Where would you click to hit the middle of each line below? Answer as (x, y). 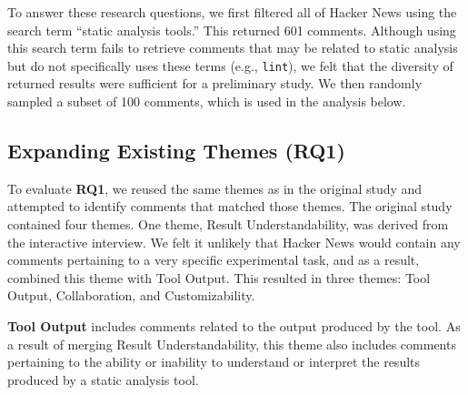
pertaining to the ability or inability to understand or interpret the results (214, 362)
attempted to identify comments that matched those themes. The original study (230, 206)
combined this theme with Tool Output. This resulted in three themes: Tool (219, 277)
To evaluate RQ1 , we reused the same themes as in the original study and (215, 188)
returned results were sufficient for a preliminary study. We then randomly (215, 83)
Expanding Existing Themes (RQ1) (176, 151)
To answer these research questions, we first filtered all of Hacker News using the (232, 12)
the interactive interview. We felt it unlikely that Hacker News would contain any (234, 242)
